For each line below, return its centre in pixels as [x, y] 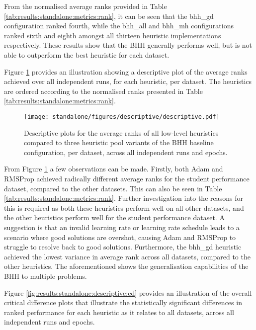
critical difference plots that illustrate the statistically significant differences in [123, 302]
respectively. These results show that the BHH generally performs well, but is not [128, 45]
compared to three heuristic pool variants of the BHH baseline [119, 142]
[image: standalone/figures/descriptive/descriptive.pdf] [122, 117]
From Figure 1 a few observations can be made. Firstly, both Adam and [114, 169]
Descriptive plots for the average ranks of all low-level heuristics [121, 132]
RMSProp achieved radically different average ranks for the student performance [127, 178]
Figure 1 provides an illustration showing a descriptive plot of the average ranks [126, 71]
